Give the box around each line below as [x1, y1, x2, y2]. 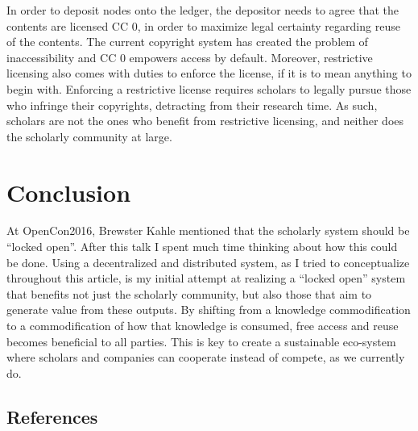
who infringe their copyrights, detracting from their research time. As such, [6, 96, 378, 113]
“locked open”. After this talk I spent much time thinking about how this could [6, 238, 398, 255]
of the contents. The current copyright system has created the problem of [6, 33, 368, 50]
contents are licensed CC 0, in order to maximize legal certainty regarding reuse [6, 17, 400, 34]
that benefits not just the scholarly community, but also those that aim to [6, 285, 372, 302]
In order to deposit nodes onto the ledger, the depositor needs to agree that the [6, 2, 399, 18]
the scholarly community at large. [6, 128, 172, 144]
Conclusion [6, 175, 131, 208]
